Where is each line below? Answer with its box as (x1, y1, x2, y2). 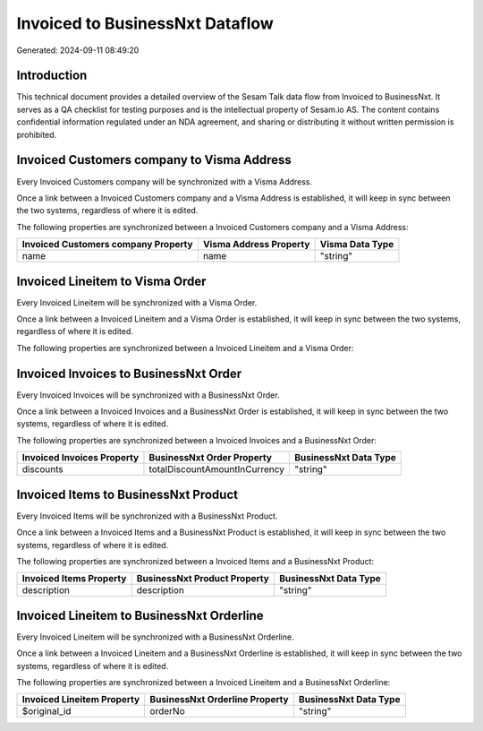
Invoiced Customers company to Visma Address (16, 152, 292, 168)
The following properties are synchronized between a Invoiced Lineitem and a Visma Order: (16, 342, 354, 353)
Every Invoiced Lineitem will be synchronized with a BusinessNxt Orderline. (16, 632, 294, 642)
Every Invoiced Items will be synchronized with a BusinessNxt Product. (16, 511, 278, 521)
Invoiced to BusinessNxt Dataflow (16, 13, 275, 33)
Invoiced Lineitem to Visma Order (16, 273, 207, 288)
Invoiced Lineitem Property (21, 693, 140, 706)
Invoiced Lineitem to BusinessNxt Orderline (16, 607, 264, 623)
